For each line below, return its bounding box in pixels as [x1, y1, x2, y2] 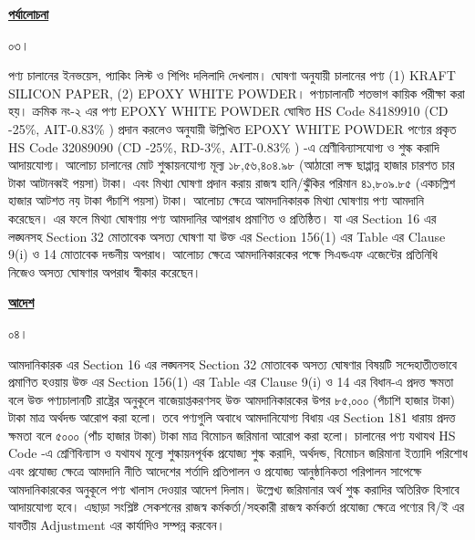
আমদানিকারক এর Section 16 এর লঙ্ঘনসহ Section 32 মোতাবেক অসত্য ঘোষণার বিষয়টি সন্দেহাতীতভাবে [8, 354, 458, 373]
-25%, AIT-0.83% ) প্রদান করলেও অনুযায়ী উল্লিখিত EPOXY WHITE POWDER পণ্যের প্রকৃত [8, 119, 457, 138]
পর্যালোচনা [8, 5, 49, 23]
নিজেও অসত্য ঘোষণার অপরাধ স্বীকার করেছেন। [8, 262, 201, 281]
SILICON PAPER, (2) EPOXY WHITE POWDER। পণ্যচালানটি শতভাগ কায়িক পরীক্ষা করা [8, 83, 465, 102]
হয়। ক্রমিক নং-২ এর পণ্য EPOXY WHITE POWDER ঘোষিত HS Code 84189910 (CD [8, 101, 449, 120]
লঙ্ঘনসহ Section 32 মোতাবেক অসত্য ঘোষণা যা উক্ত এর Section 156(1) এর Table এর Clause [8, 226, 446, 245]
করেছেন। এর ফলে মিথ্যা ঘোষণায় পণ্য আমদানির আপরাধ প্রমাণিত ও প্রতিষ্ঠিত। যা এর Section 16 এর [8, 208, 437, 227]
